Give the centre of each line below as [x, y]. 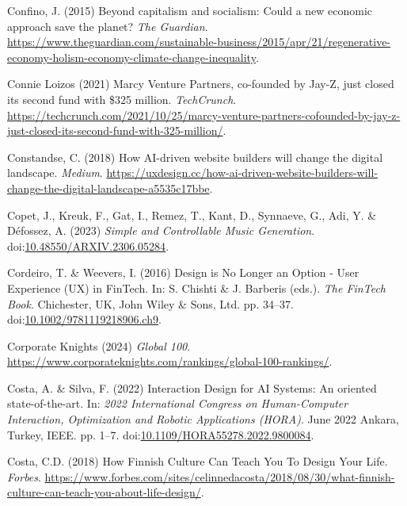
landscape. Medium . [55, 172]
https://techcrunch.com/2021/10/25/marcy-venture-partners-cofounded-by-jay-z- [204, 115]
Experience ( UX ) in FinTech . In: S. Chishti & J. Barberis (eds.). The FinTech [196, 287]
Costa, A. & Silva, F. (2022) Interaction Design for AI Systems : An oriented [192, 387]
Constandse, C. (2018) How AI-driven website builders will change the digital [195, 157]
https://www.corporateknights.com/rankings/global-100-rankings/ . [170, 361]
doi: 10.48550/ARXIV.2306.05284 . [88, 245]
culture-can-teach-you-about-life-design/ [104, 492]
